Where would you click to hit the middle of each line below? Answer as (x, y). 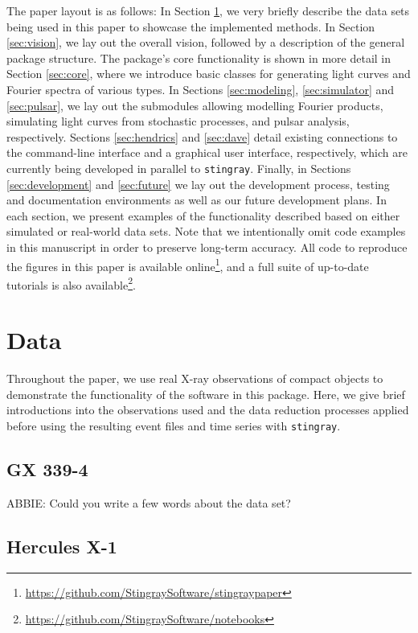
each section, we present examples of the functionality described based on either (203, 215)
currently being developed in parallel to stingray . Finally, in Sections (179, 168)
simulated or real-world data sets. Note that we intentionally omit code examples (206, 231)
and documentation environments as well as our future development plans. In (197, 200)
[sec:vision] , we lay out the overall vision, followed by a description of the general (206, 42)
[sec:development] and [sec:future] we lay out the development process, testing (198, 184)
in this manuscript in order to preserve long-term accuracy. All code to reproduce (207, 247)
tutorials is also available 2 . (71, 283)
